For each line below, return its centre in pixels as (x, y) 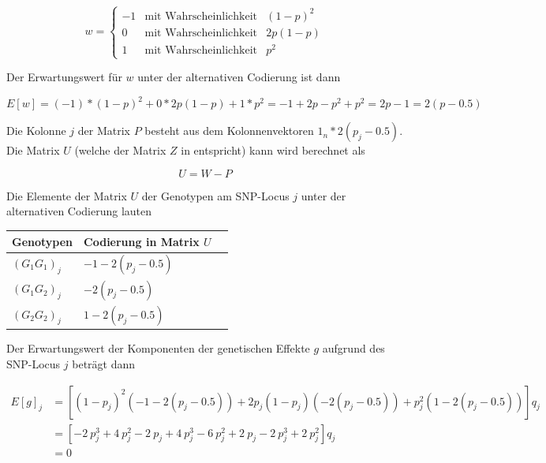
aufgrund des (353, 348)
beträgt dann (104, 364)
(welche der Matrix (120, 150)
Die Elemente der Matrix (67, 195)
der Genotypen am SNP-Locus (215, 195)
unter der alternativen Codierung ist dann (239, 77)
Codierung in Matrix (142, 241)
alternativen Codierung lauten (79, 211)
